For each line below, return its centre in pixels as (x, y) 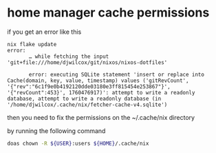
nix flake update (32, 44)
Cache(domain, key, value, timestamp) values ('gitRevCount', (98, 81)
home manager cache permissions (108, 13)
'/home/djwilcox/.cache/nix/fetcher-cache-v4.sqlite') (87, 105)
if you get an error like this (44, 32)
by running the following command (56, 131)
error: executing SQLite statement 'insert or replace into (117, 74)
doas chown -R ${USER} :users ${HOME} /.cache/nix (78, 143)
